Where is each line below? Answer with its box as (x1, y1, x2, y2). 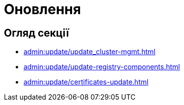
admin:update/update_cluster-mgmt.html (24, 47, 156, 56)
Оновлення (4, 1, 81, 18)
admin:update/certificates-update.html (24, 78, 149, 86)
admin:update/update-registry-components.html (24, 63, 180, 71)
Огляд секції (4, 26, 69, 39)
